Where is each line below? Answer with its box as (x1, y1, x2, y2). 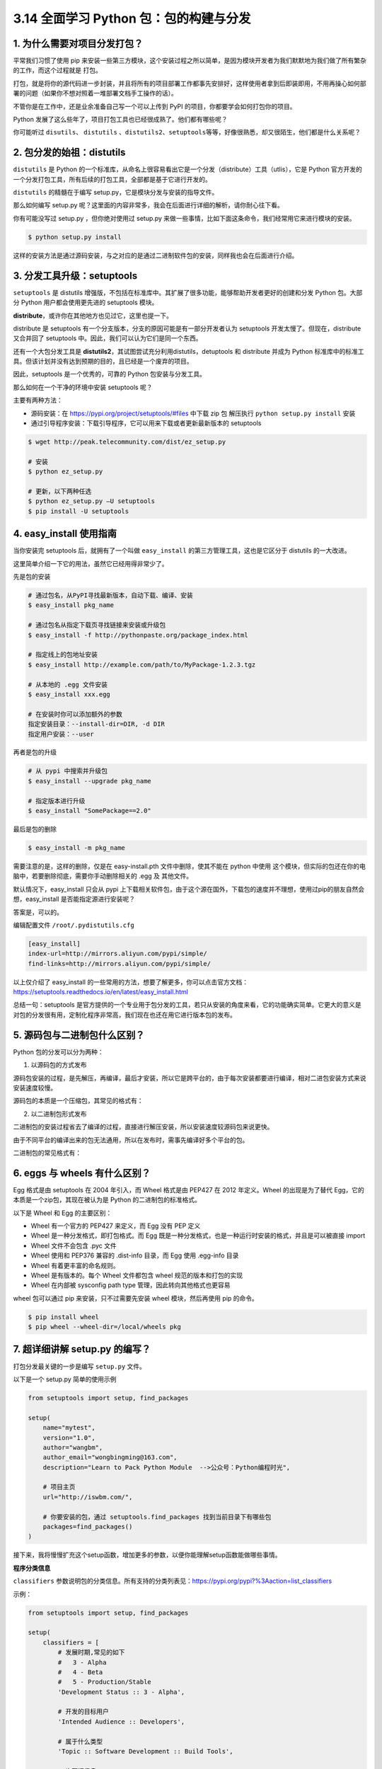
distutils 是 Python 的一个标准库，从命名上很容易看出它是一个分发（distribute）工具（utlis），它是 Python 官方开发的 (13, 165, 362, 173)
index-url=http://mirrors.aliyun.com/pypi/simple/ (28, 950, 208, 958)
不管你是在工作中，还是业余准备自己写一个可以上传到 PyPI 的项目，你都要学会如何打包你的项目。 (13, 102, 296, 110)
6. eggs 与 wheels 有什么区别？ (13, 1167, 151, 1179)
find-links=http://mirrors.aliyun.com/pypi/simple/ (28, 960, 212, 967)
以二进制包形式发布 (30, 1110, 87, 1118)
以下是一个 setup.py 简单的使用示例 (13, 1375, 117, 1383)
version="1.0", (42, 1434, 95, 1441)
